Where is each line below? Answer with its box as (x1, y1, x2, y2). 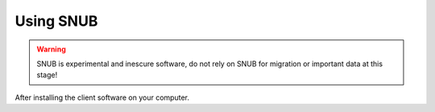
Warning (36, 44, 66, 54)
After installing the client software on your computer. (14, 93, 189, 102)
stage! (36, 70, 58, 80)
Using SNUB (14, 12, 98, 30)
